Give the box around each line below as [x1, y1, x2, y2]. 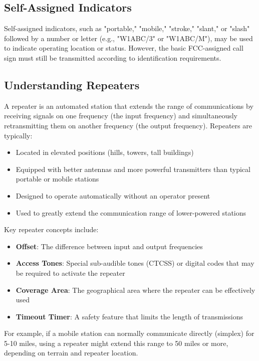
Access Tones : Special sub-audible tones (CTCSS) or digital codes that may [16, 258, 254, 268]
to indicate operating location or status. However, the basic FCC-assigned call [4, 43, 243, 53]
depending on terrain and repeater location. [4, 347, 138, 358]
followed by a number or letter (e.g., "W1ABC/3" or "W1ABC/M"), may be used [4, 33, 253, 43]
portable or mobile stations [16, 173, 99, 184]
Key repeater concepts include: [4, 224, 99, 235]
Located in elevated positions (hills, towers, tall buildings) [16, 147, 194, 157]
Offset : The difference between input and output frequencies [16, 241, 203, 251]
